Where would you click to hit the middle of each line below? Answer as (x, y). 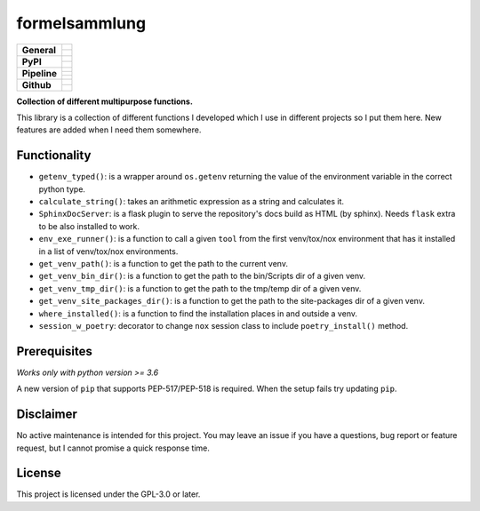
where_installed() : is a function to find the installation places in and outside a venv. (198, 313)
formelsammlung (81, 23)
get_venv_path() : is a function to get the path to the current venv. (164, 263)
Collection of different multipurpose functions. (104, 101)
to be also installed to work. (89, 226)
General (39, 50)
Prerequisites (54, 351)
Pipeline (40, 73)
